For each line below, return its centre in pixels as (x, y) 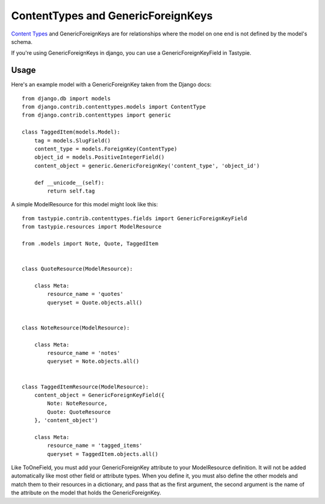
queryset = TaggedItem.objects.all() (103, 454)
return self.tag (71, 191)
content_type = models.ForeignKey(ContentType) (106, 149)
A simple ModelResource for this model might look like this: (85, 204)
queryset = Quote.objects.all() (95, 303)
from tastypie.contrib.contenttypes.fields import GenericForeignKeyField (135, 218)
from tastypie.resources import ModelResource (92, 227)
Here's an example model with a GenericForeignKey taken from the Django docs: (111, 85)
